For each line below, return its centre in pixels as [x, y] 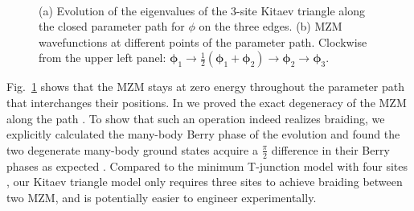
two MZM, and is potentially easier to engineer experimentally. [162, 197]
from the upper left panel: [102, 58]
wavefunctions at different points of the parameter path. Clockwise [203, 41]
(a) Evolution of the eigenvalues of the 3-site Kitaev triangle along [202, 10]
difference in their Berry [330, 149]
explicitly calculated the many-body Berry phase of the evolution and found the [203, 134]
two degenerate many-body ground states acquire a [132, 149]
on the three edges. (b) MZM [271, 26]
